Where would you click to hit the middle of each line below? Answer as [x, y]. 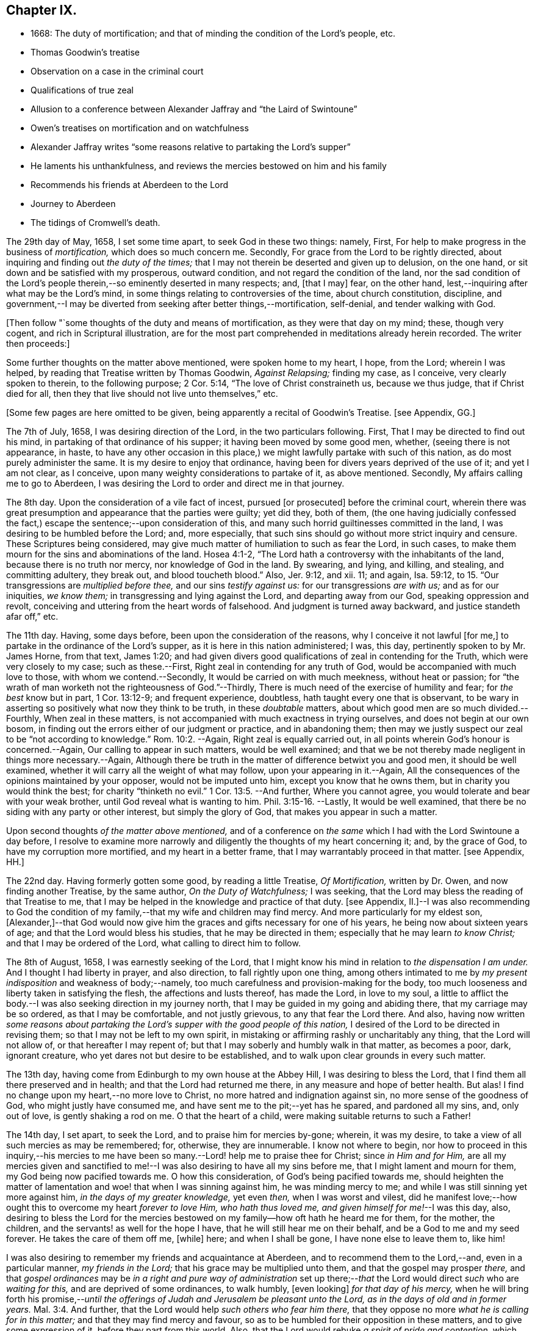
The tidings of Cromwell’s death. [95, 223]
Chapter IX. [41, 10]
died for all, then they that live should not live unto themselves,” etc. [142, 394]
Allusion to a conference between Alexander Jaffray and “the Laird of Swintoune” [194, 109]
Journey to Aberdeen [73, 204]
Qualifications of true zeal [82, 90]
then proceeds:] [38, 344]
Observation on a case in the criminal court [117, 71]
